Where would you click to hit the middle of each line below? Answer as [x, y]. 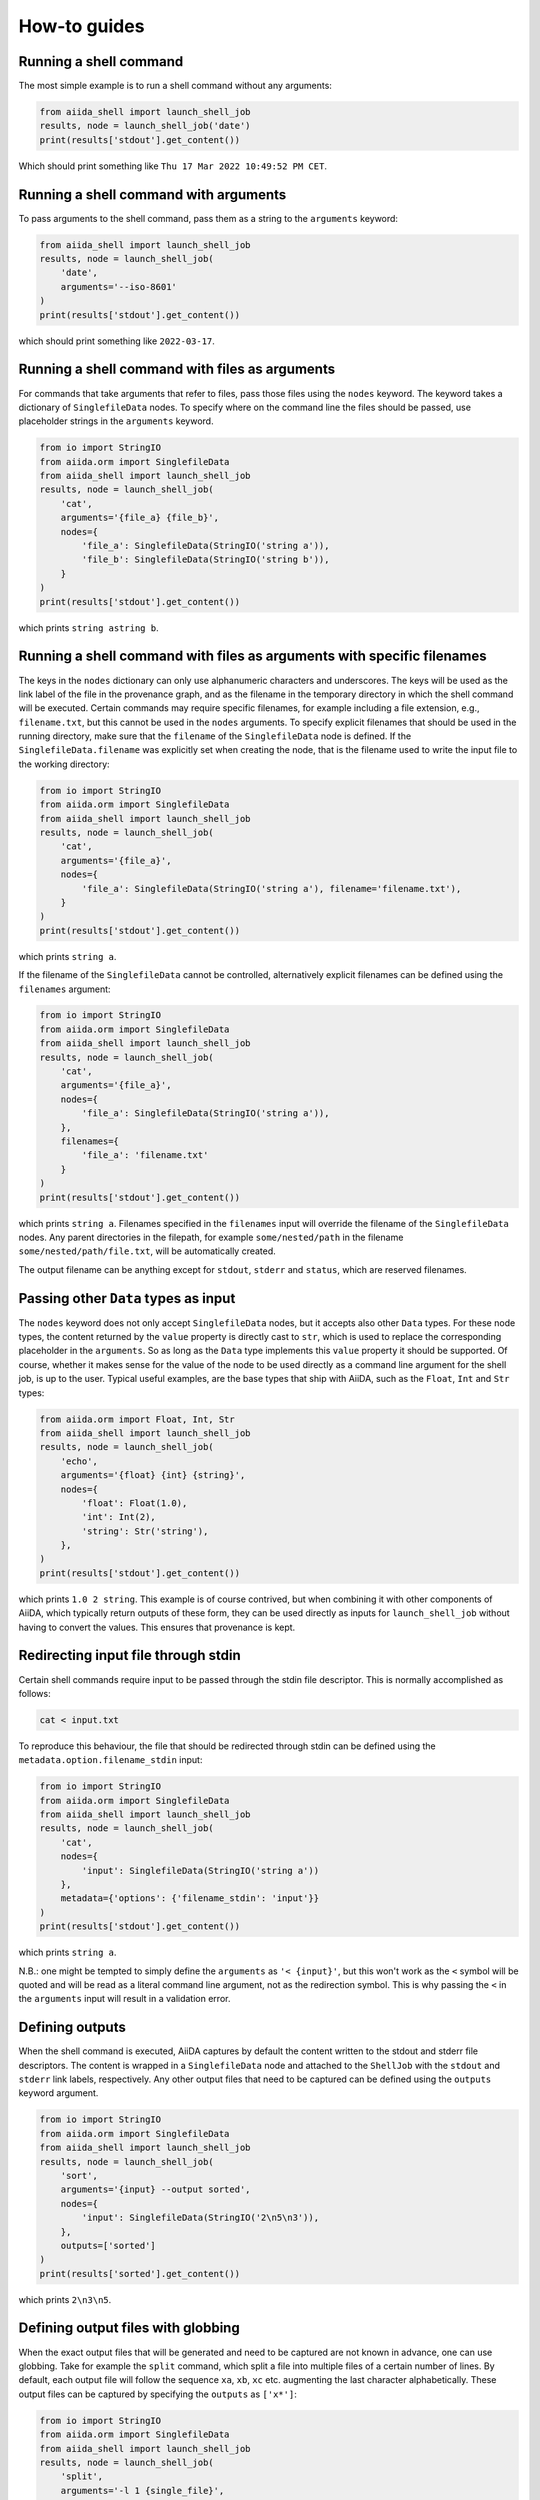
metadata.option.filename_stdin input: [110, 1760]
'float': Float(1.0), [134, 1503]
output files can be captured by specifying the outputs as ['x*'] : [157, 2394]
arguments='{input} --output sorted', [155, 2189]
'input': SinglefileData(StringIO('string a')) [200, 1870]
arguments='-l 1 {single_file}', [142, 2490]
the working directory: [64, 764]
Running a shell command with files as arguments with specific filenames [252, 656]
